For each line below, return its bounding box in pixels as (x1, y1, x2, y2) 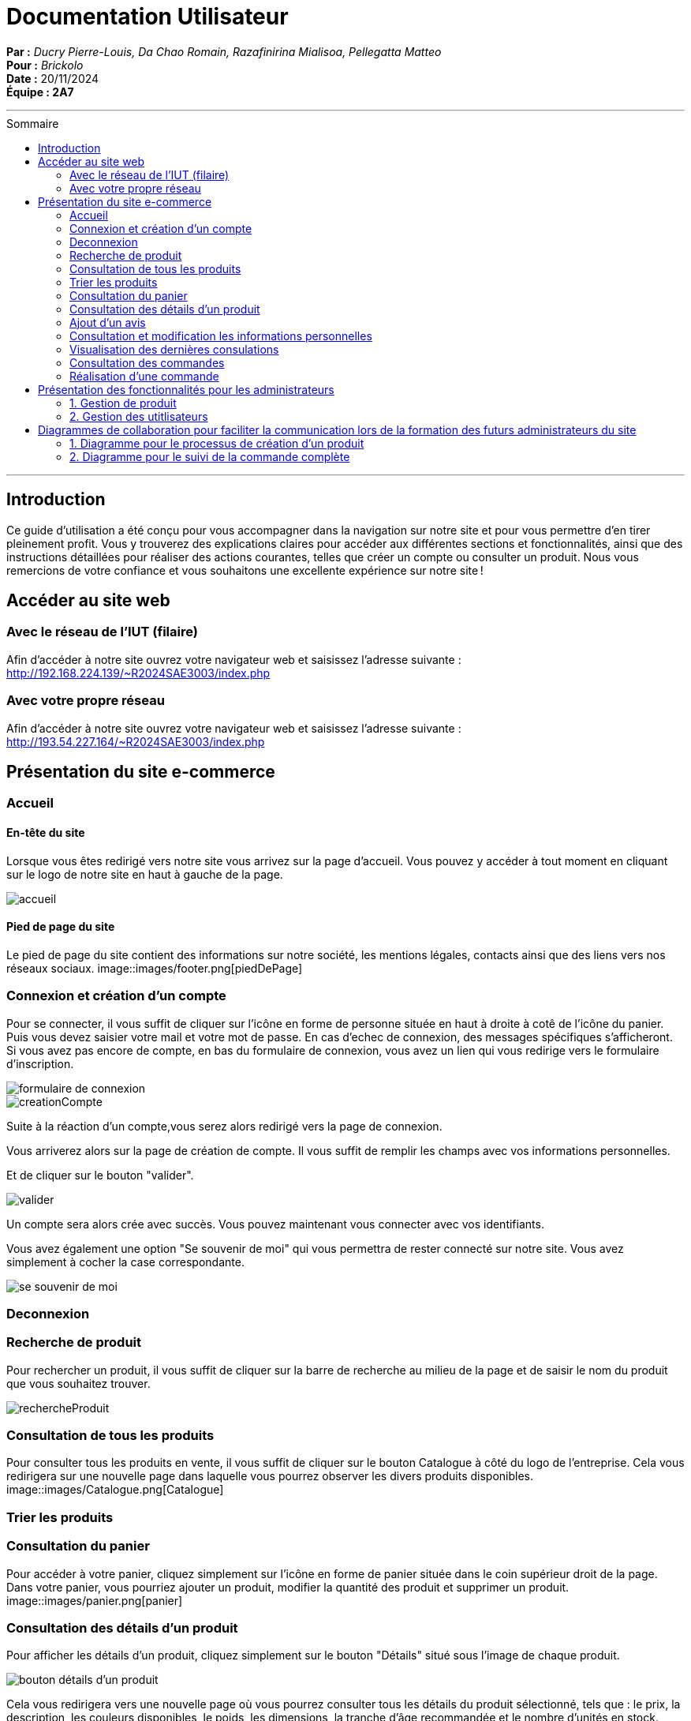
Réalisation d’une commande (69, 369, 219, 383)
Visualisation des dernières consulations (69, 342, 279, 356)
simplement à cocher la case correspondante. (6, 1254, 245, 1269)
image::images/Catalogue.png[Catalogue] (6, 1483, 224, 1497)
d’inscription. (6, 1056, 74, 1070)
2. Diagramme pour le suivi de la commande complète (69, 449, 350, 463)
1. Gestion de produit (69, 396, 177, 410)
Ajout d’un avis (69, 315, 146, 329)
